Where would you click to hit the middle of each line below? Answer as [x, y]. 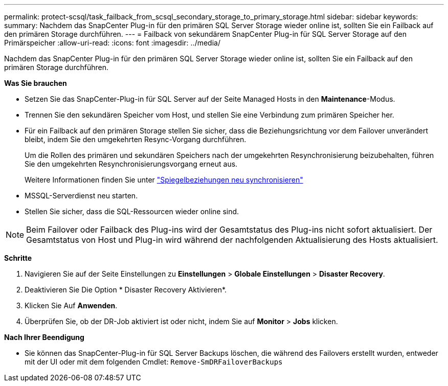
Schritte [18, 258]
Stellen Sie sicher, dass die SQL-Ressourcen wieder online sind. [132, 211]
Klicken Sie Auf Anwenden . [71, 305]
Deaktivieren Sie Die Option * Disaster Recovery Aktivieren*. [126, 290]
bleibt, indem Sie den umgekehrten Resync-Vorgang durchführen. [136, 139]
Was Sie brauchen [36, 83]
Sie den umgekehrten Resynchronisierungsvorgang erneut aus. [131, 164]
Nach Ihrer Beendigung [44, 337]
